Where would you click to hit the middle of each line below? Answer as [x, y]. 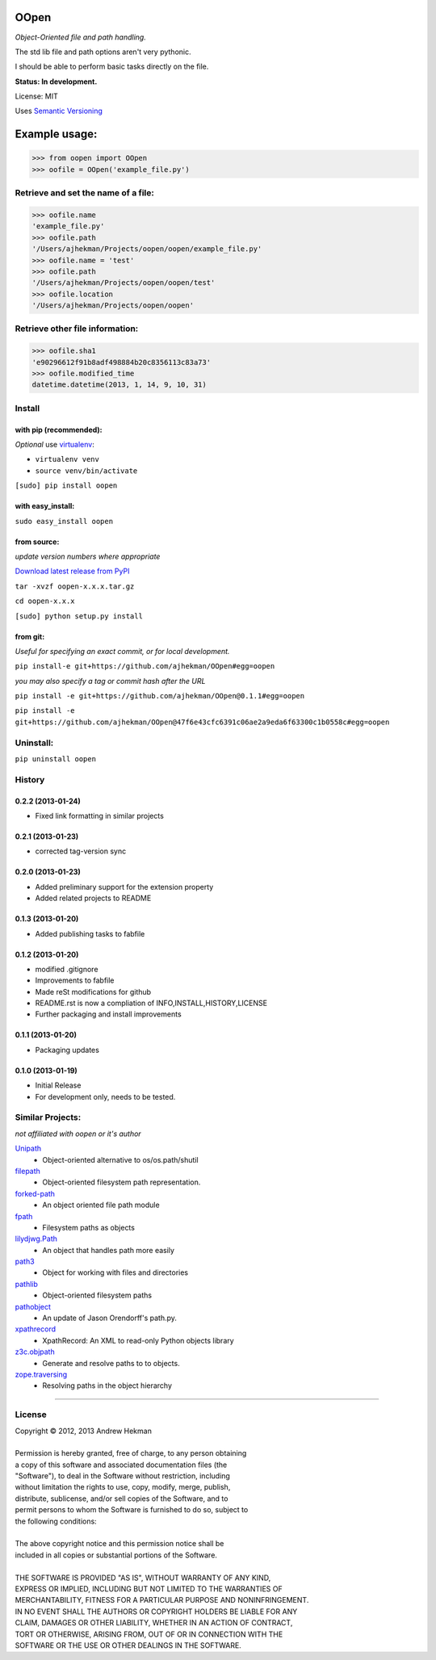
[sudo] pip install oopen [66, 486]
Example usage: [56, 134]
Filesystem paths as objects [88, 1227]
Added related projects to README [93, 898]
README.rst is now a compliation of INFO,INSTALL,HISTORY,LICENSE [151, 1003]
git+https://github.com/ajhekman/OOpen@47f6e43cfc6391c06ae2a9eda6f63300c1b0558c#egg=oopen [202, 722]
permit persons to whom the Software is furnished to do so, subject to [132, 1510]
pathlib [26, 1284]
